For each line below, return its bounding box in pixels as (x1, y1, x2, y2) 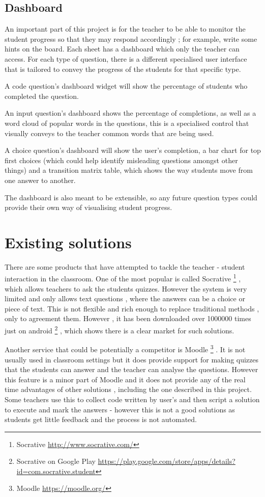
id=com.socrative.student (16, 465, 96, 476)
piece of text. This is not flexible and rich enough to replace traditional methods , (5, 303, 259, 313)
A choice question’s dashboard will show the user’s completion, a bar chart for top (5, 145, 261, 155)
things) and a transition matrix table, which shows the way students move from (5, 165, 253, 175)
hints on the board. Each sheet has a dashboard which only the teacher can (5, 43, 240, 54)
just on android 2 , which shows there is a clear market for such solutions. (5, 324, 234, 335)
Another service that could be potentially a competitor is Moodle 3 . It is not (5, 343, 246, 354)
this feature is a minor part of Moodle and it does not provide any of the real (5, 374, 246, 384)
